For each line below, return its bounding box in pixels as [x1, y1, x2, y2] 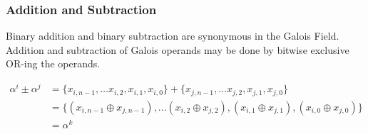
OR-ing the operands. [6, 56, 101, 71]
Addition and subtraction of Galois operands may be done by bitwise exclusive [6, 42, 349, 57]
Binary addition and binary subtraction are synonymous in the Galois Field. [6, 28, 339, 43]
